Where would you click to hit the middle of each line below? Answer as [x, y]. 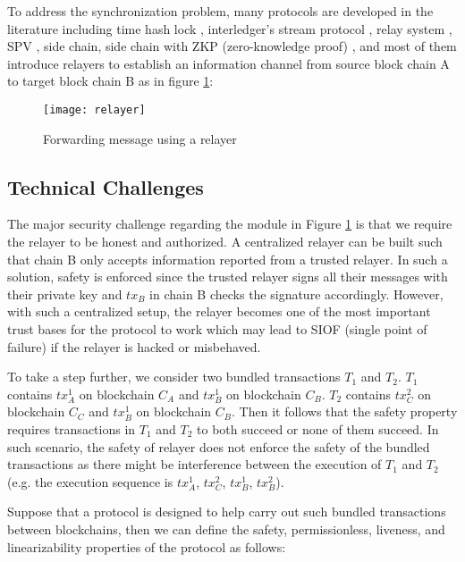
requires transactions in [72, 428]
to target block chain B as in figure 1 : [110, 81]
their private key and [65, 294]
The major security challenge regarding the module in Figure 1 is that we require [230, 224]
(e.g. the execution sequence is [90, 481]
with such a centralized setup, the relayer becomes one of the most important [219, 311]
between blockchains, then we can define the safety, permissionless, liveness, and [226, 528]
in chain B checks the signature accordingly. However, [296, 294]
